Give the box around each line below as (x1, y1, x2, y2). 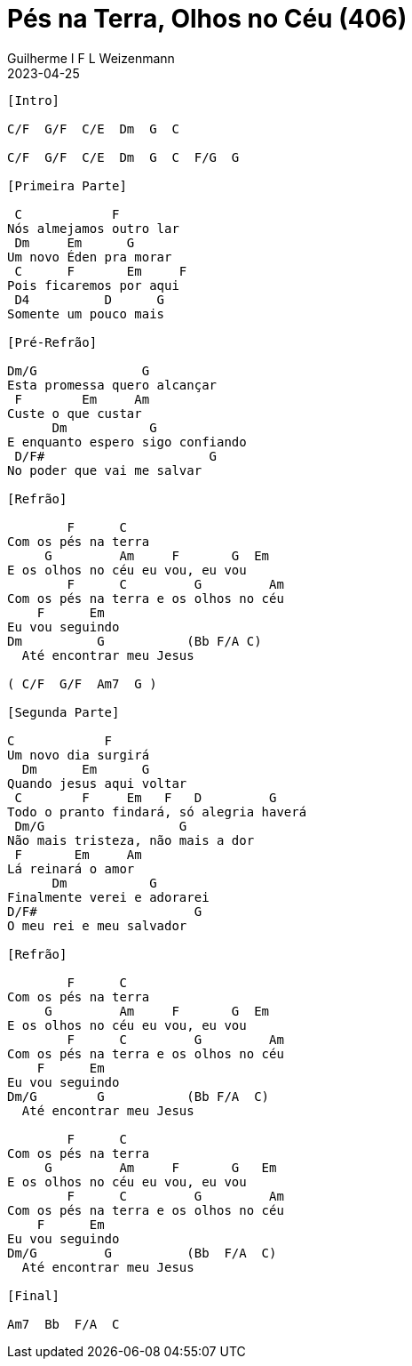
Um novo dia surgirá (7, 747, 150, 762)
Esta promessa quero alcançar (7, 377, 218, 392)
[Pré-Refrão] (7, 334, 98, 350)
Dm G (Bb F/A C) (7, 633, 262, 648)
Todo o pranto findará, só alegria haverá (7, 804, 307, 819)
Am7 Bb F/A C (7, 1316, 120, 1331)
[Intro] (7, 92, 60, 108)
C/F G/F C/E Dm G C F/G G (7, 149, 240, 165)
